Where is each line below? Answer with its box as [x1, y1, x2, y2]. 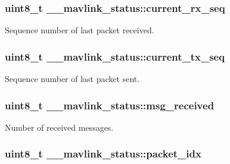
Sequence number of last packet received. [5, 24, 154, 36]
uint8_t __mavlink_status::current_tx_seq [5, 49, 225, 64]
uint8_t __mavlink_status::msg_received [5, 97, 215, 112]
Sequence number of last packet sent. [5, 72, 140, 85]
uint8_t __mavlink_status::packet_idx [5, 146, 201, 161]
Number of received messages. [5, 121, 114, 133]
